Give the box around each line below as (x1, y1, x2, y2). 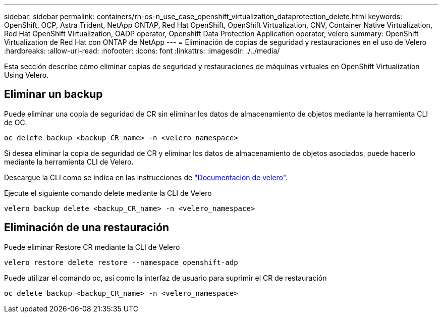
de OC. (4, 118, 27, 127)
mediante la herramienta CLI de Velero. (4, 157, 134, 166)
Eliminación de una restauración (4, 221, 170, 234)
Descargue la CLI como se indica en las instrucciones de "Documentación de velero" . (4, 173, 288, 182)
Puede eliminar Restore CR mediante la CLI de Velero (4, 242, 180, 251)
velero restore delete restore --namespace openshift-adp (4, 258, 238, 267)
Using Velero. (4, 71, 49, 79)
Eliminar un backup (4, 88, 103, 101)
